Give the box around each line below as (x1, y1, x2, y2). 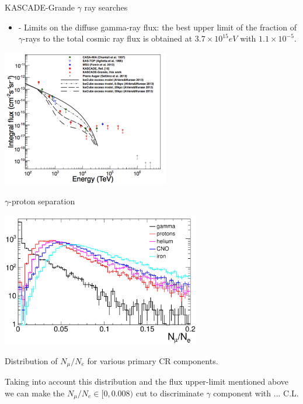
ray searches (84, 1, 128, 13)
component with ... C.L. (213, 386, 299, 399)
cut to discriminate (135, 386, 204, 399)
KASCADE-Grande (5, 1, 75, 13)
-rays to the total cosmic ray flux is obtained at (23, 32, 193, 44)
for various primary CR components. (87, 354, 218, 367)
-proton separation (9, 194, 75, 207)
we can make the (5, 386, 65, 399)
